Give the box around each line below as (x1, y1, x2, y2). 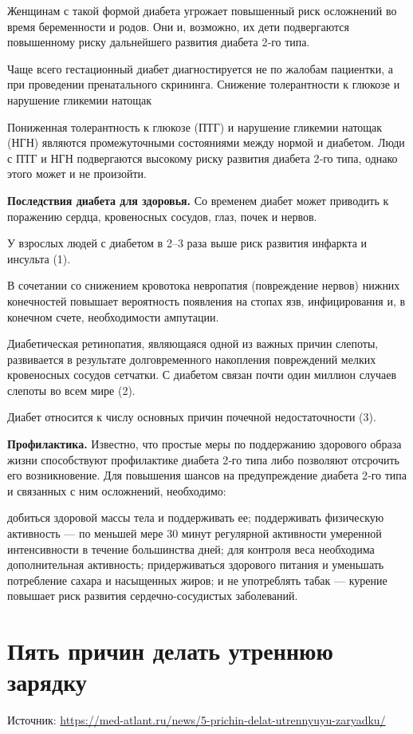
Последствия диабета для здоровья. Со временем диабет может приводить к (7, 191, 389, 208)
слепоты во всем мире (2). (7, 381, 136, 398)
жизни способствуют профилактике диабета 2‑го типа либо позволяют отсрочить (7, 451, 399, 468)
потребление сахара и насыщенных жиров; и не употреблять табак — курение (7, 571, 387, 588)
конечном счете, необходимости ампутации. (7, 308, 219, 325)
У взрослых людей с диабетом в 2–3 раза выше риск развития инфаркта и (7, 235, 368, 251)
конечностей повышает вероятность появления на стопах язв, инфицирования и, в (7, 292, 406, 309)
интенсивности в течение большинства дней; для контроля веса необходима (7, 540, 375, 557)
